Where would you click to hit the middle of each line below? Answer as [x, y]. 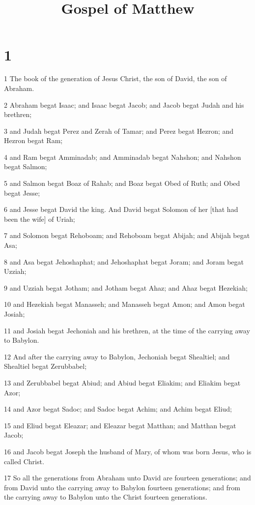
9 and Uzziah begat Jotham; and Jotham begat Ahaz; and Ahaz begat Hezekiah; [126, 287]
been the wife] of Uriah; [40, 219]
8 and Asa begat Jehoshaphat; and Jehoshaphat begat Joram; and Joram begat [124, 261]
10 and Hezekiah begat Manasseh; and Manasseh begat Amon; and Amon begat [125, 304]
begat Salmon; [26, 166]
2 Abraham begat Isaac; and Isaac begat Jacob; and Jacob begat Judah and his [124, 104]
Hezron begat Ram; [33, 140]
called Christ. [24, 461]
